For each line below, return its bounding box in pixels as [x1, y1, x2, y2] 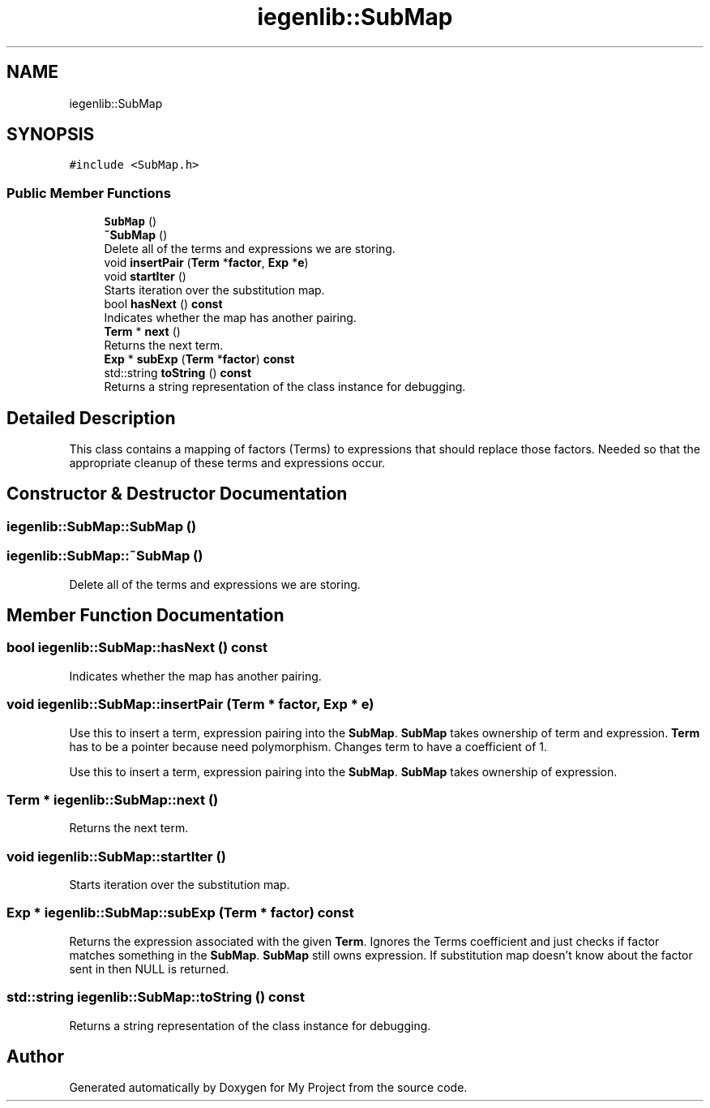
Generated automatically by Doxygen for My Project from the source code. [69, 1080, 468, 1095]
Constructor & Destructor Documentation [6, 483, 348, 505]
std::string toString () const [104, 366, 252, 380]
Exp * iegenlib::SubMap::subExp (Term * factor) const [6, 904, 354, 921]
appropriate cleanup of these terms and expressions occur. [69, 456, 386, 470]
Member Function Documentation [6, 605, 284, 626]
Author [6, 1046, 64, 1067]
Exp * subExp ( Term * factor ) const [104, 352, 295, 367]
